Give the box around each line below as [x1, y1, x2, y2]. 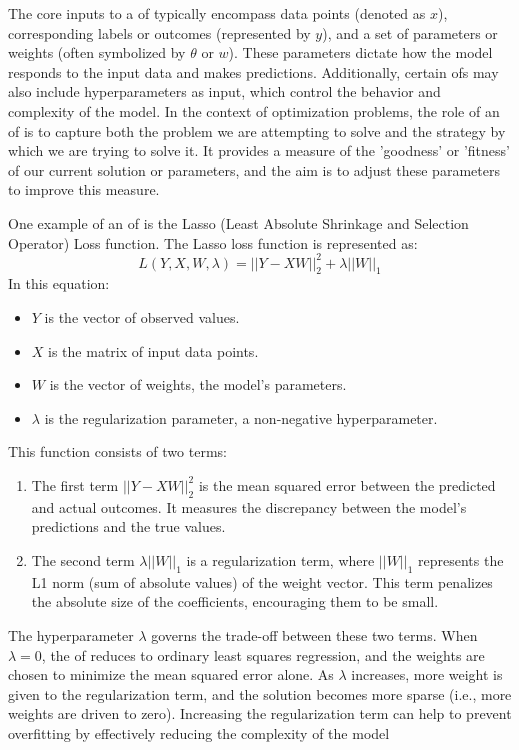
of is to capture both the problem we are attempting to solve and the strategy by [8, 120, 506, 141]
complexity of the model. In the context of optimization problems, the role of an [8, 100, 500, 121]
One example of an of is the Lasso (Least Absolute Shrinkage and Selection [8, 212, 469, 233]
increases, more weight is [351, 664, 503, 685]
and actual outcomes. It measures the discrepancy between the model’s [31, 496, 467, 517]
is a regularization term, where [186, 549, 375, 570]
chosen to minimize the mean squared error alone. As [8, 664, 334, 685]
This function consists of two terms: [8, 441, 227, 462]
